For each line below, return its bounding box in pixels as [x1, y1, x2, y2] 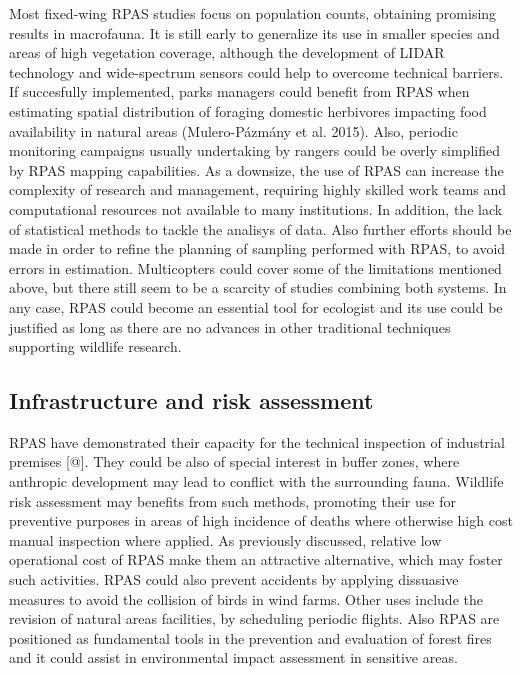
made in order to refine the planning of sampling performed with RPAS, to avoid [9, 238, 506, 259]
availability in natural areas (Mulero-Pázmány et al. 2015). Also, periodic [9, 120, 458, 141]
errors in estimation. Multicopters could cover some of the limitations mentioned [9, 257, 502, 278]
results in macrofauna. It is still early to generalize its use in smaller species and [9, 22, 500, 43]
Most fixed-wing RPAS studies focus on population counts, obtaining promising [9, 3, 497, 23]
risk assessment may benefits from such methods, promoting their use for [9, 490, 456, 511]
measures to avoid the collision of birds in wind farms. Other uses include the [9, 588, 483, 609]
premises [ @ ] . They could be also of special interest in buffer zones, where [9, 451, 460, 472]
